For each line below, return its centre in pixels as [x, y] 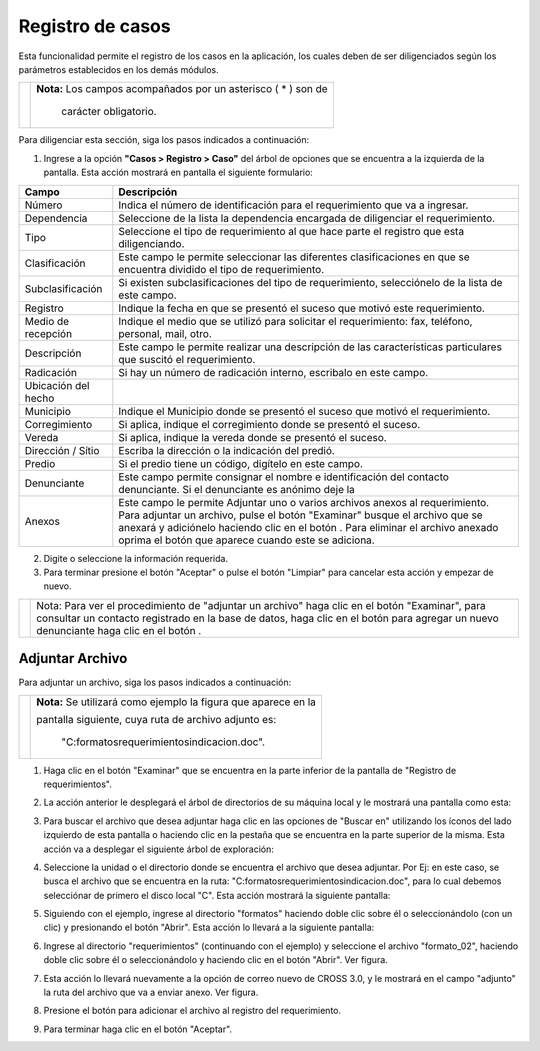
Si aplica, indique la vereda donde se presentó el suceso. [252, 437]
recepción [48, 333]
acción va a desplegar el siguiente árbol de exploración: [159, 849]
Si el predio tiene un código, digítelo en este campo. [241, 463]
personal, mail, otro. [165, 333]
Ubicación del [57, 385]
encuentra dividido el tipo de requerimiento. [221, 269]
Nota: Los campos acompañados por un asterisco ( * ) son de [182, 89]
